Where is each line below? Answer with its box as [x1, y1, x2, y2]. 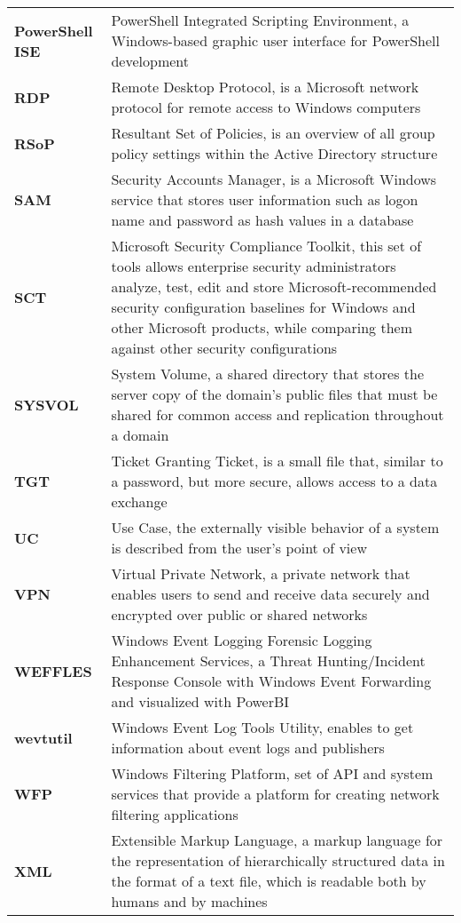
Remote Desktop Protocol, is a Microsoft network [111, 76, 419, 97]
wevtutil [14, 727, 73, 748]
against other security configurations [111, 338, 338, 358]
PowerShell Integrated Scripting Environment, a [111, 10, 410, 30]
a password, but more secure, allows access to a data [111, 471, 438, 491]
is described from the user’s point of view [111, 537, 367, 558]
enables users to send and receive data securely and [111, 584, 430, 604]
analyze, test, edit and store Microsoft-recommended [111, 276, 437, 297]
